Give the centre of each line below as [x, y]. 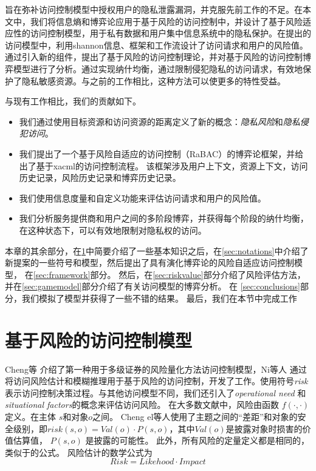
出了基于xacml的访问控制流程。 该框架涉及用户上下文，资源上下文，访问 [163, 165]
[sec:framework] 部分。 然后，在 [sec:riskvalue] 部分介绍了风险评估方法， [169, 274]
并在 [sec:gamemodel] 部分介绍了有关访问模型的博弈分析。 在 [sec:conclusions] [153, 286]
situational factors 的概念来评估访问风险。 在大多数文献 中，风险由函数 [142, 405]
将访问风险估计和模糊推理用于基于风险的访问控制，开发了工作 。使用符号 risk [156, 381]
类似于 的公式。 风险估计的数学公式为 [79, 452]
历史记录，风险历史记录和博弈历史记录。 [100, 178]
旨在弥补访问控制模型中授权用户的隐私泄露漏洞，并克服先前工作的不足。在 [154, 9]
